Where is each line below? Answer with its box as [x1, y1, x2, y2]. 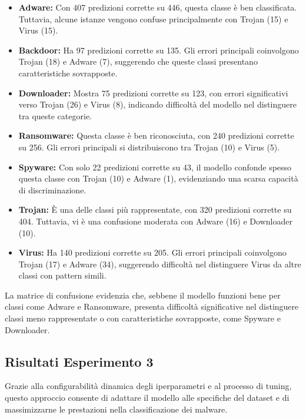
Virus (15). [18, 24, 58, 36]
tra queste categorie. [18, 109, 92, 122]
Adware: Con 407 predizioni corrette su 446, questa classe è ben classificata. [18, 1, 297, 13]
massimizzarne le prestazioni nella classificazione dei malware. [5, 403, 228, 415]
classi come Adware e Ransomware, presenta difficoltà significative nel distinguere [5, 300, 299, 313]
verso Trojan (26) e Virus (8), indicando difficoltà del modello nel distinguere [18, 98, 297, 110]
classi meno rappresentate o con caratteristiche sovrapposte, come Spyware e [5, 312, 281, 324]
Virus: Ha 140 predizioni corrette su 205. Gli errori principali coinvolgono [18, 246, 287, 259]
